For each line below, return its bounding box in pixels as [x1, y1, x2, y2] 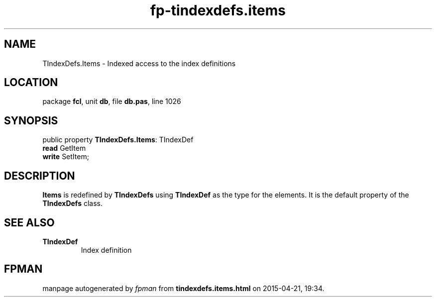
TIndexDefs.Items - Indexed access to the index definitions [42, 59, 236, 68]
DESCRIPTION [4, 169, 75, 182]
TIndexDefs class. [42, 199, 103, 208]
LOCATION [4, 76, 58, 89]
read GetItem [42, 144, 86, 153]
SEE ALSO [4, 216, 55, 229]
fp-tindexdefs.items [150, 2, 286, 19]
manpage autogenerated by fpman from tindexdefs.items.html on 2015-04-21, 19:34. [42, 284, 325, 293]
